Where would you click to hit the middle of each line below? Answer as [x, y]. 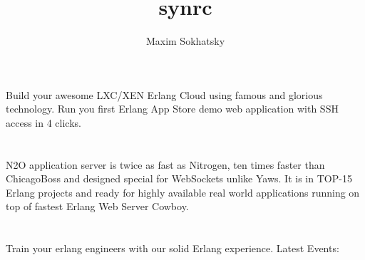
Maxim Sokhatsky [185, 41]
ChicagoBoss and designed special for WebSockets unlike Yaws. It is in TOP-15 [179, 178]
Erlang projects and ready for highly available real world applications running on [183, 192]
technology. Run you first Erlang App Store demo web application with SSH [172, 109]
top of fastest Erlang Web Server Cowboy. [97, 206]
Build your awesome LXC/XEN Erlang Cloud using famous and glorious [164, 94]
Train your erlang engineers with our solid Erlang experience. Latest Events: [173, 248]
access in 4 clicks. [43, 122]
